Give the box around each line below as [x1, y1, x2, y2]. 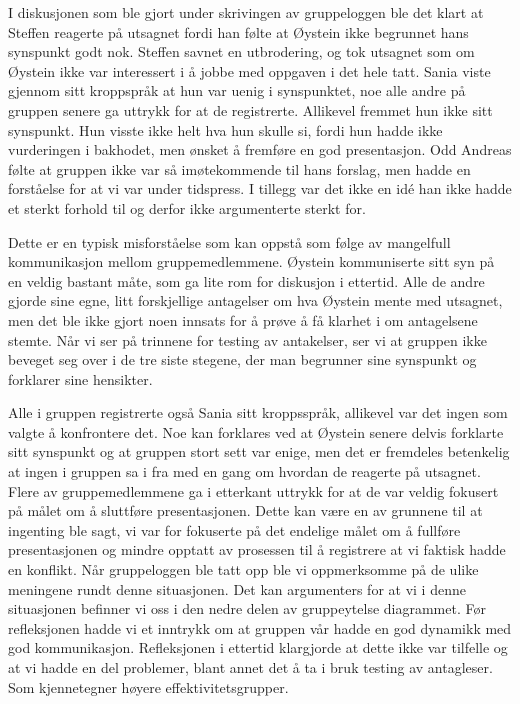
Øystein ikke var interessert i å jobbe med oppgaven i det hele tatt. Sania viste [8, 60, 491, 81]
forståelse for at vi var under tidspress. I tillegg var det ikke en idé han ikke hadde [8, 178, 512, 199]
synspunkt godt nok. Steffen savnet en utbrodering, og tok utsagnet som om [8, 41, 475, 62]
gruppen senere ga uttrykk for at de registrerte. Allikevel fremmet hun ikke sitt [8, 99, 493, 120]
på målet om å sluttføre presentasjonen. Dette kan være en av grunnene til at [8, 500, 483, 521]
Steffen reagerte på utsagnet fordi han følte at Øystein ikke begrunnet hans [8, 21, 469, 42]
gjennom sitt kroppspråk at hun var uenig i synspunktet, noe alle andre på [8, 80, 466, 101]
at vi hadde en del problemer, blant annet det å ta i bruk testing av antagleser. [8, 657, 493, 677]
